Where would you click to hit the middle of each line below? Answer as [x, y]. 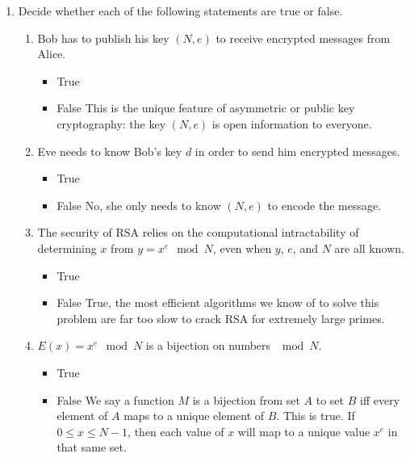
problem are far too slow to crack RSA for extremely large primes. [221, 318]
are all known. [369, 248]
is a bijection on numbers [208, 345]
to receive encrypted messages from [303, 38]
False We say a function [115, 399]
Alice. [52, 54]
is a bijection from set [246, 399]
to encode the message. [324, 205]
